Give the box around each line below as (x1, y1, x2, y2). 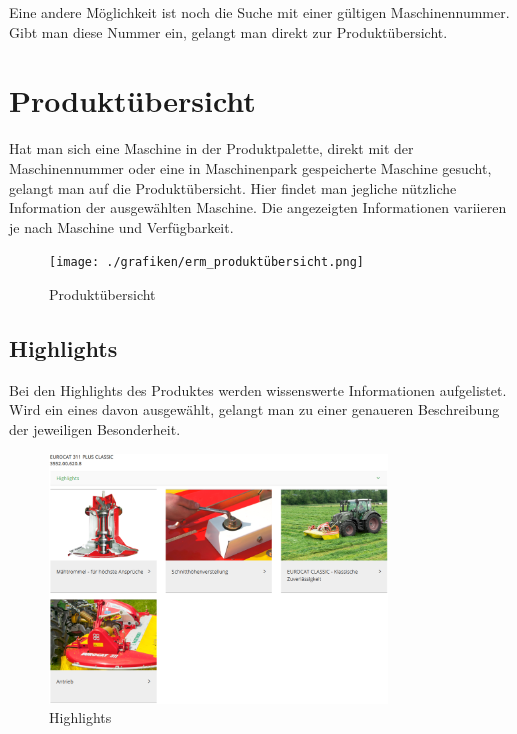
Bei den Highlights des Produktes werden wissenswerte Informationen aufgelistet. (9, 379, 507, 400)
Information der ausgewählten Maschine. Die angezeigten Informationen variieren (9, 197, 507, 218)
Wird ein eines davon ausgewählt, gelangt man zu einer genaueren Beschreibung (9, 399, 500, 420)
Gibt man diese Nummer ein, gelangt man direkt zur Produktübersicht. (9, 21, 448, 42)
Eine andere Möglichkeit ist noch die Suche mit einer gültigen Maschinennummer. (9, 2, 510, 22)
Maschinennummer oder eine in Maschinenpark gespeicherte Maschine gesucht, (9, 157, 492, 178)
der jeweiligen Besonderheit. (9, 418, 181, 439)
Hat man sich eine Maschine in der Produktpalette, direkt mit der (9, 138, 414, 159)
